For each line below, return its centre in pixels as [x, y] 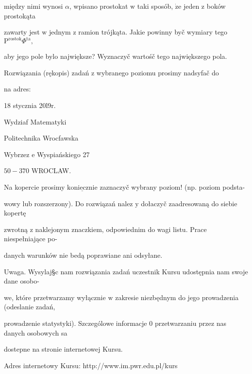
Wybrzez [17, 154]
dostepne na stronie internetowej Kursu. [63, 349]
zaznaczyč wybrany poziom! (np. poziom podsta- [172, 187]
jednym [60, 32]
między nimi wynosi [34, 6]
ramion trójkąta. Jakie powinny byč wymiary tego [153, 32]
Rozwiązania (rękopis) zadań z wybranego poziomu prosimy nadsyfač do [111, 72]
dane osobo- [22, 281]
